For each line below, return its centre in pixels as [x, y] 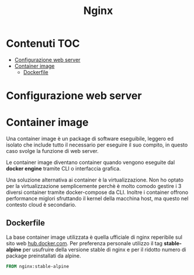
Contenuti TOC [43, 43]
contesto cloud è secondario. [41, 205]
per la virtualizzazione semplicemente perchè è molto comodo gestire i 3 [94, 186]
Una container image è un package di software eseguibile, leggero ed [90, 139]
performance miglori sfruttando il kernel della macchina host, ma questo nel [97, 199]
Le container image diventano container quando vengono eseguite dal [91, 162]
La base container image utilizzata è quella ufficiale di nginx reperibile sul [94, 237]
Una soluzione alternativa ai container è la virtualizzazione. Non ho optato [95, 180]
